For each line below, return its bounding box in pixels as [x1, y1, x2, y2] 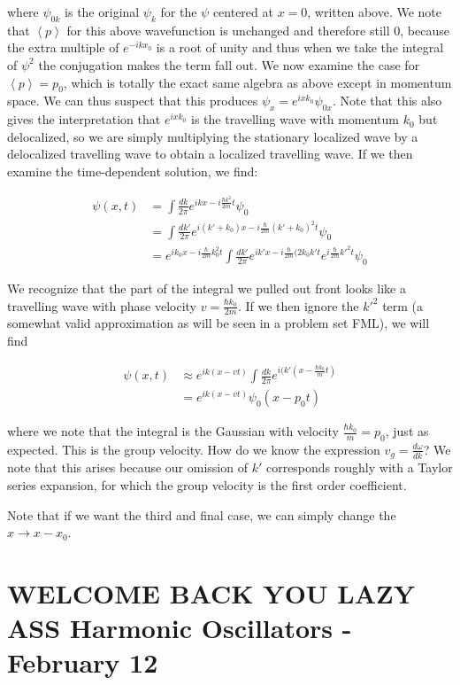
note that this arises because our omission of [7, 458, 248, 477]
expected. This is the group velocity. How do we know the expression [7, 440, 380, 458]
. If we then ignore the [237, 296, 359, 315]
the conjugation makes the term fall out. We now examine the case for [38, 55, 420, 74]
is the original [65, 3, 140, 20]
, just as [385, 422, 429, 440]
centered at [212, 3, 273, 20]
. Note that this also [332, 91, 442, 110]
